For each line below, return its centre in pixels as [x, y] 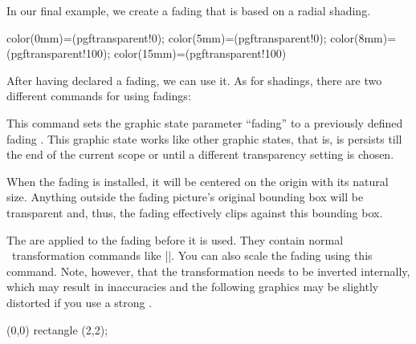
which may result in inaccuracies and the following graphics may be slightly [193, 287]
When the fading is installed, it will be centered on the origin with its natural [198, 181]
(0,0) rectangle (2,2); [57, 329]
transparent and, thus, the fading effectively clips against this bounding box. [195, 212]
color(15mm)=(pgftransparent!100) [200, 53]
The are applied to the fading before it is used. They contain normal [175, 239]
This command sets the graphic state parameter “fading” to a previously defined [205, 122]
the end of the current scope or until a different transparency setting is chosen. [200, 154]
